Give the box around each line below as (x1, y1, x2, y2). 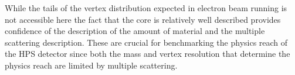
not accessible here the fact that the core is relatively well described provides (5, 13, 281, 25)
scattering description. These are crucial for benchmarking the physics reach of (5, 36, 288, 48)
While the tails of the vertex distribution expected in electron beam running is (5, 2, 287, 13)
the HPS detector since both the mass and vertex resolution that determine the (5, 47, 290, 60)
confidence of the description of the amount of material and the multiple (5, 25, 265, 37)
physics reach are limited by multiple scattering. (5, 59, 178, 71)
